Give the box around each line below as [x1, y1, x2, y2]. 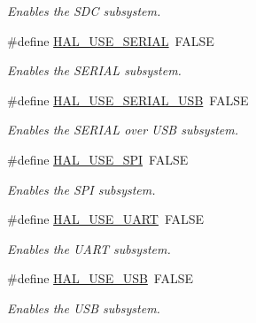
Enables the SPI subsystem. [7, 180, 156, 198]
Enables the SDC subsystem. [7, 2, 161, 19]
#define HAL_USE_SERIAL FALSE [7, 31, 214, 50]
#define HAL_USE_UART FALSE [7, 210, 205, 228]
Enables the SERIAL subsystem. [7, 61, 182, 80]
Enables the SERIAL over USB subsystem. [7, 120, 239, 139]
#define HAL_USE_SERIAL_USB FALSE [7, 90, 249, 109]
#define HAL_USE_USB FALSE [7, 269, 194, 288]
